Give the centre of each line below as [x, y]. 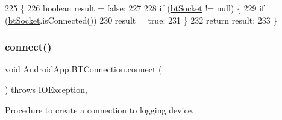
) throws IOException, [46, 89]
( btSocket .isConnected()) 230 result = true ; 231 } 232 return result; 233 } [141, 20]
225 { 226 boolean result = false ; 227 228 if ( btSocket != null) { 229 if [135, 8]
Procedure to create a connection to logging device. [99, 109]
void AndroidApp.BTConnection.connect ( [83, 69]
